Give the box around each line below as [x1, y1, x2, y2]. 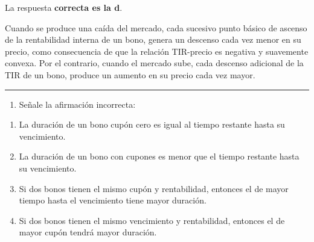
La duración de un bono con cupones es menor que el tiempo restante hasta [19, 150, 300, 163]
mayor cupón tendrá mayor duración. [19, 226, 157, 238]
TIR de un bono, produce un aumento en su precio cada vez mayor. [5, 68, 255, 81]
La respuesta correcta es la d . [5, 1, 123, 13]
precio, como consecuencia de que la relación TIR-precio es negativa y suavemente [5, 45, 309, 57]
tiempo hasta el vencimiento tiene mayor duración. [19, 194, 207, 206]
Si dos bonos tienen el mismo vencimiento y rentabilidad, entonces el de [19, 214, 285, 226]
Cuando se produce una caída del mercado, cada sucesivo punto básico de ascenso [5, 21, 307, 34]
